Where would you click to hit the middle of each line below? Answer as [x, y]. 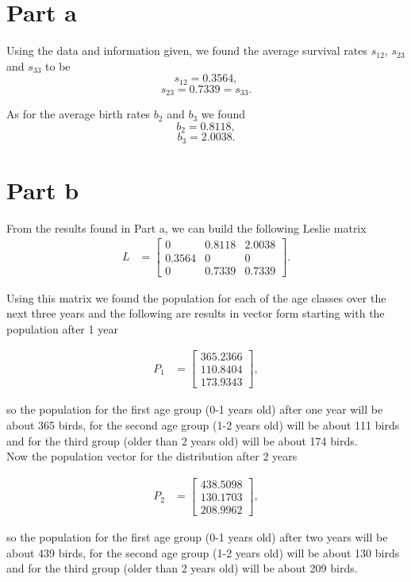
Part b [43, 189]
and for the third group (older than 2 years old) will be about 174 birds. [182, 440]
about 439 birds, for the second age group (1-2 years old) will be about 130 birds [203, 552]
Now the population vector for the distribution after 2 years [152, 456]
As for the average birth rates [79, 114]
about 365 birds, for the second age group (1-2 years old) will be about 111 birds [203, 425]
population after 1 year [62, 328]
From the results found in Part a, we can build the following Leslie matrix [186, 227]
